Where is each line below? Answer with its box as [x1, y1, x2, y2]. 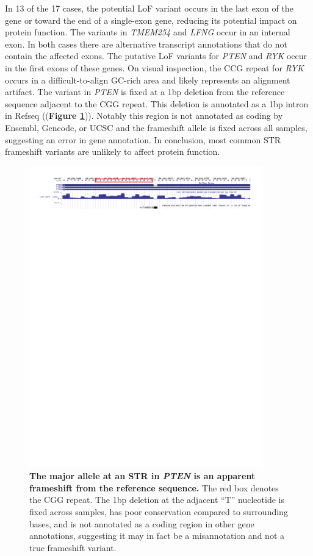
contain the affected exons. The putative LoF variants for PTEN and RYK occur [5, 49, 308, 62]
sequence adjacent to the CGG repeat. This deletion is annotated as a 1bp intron [5, 97, 309, 110]
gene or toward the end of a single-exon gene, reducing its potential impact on [5, 13, 297, 26]
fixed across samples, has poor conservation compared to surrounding [29, 505, 288, 518]
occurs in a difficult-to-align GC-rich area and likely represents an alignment [5, 73, 290, 86]
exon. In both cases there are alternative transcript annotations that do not [5, 37, 287, 50]
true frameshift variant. [29, 541, 117, 554]
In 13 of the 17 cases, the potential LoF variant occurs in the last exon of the [5, 2, 293, 14]
